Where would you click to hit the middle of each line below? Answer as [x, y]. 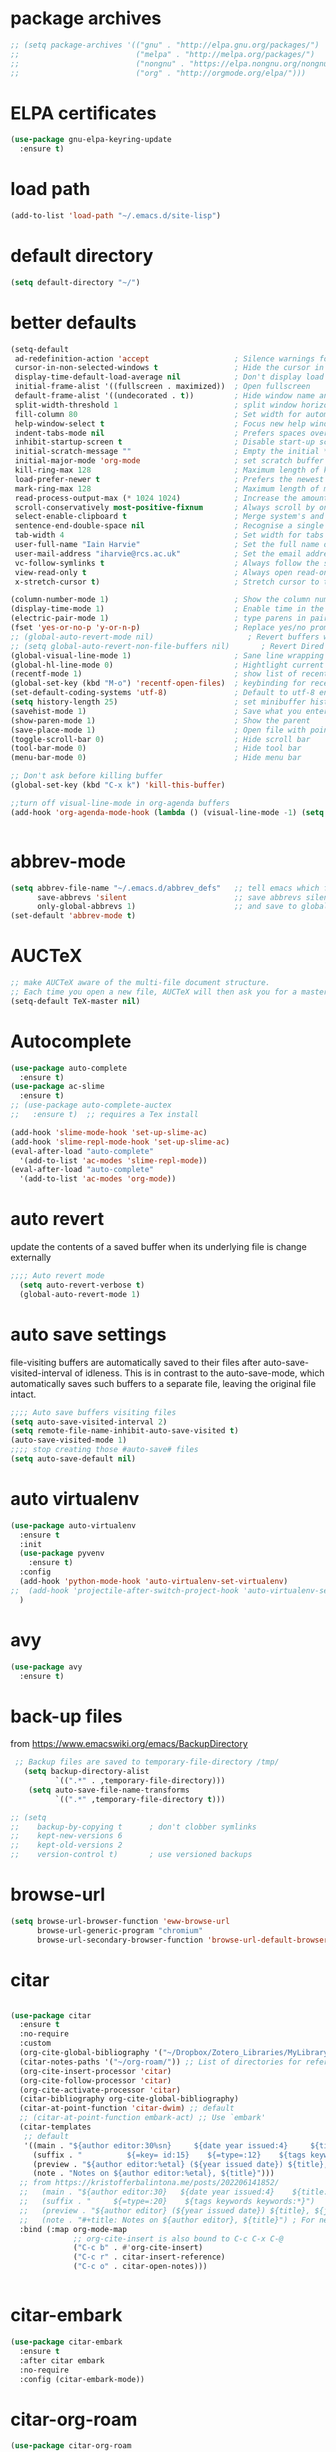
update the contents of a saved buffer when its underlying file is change [158, 1247]
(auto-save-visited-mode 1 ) [69, 1440]
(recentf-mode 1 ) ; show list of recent [169, 674]
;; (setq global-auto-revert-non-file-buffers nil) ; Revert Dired [167, 646]
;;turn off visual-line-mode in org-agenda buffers [120, 803]
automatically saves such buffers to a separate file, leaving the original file [163, 1383]
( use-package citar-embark [66, 2342]
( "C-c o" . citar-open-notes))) [140, 2267]
